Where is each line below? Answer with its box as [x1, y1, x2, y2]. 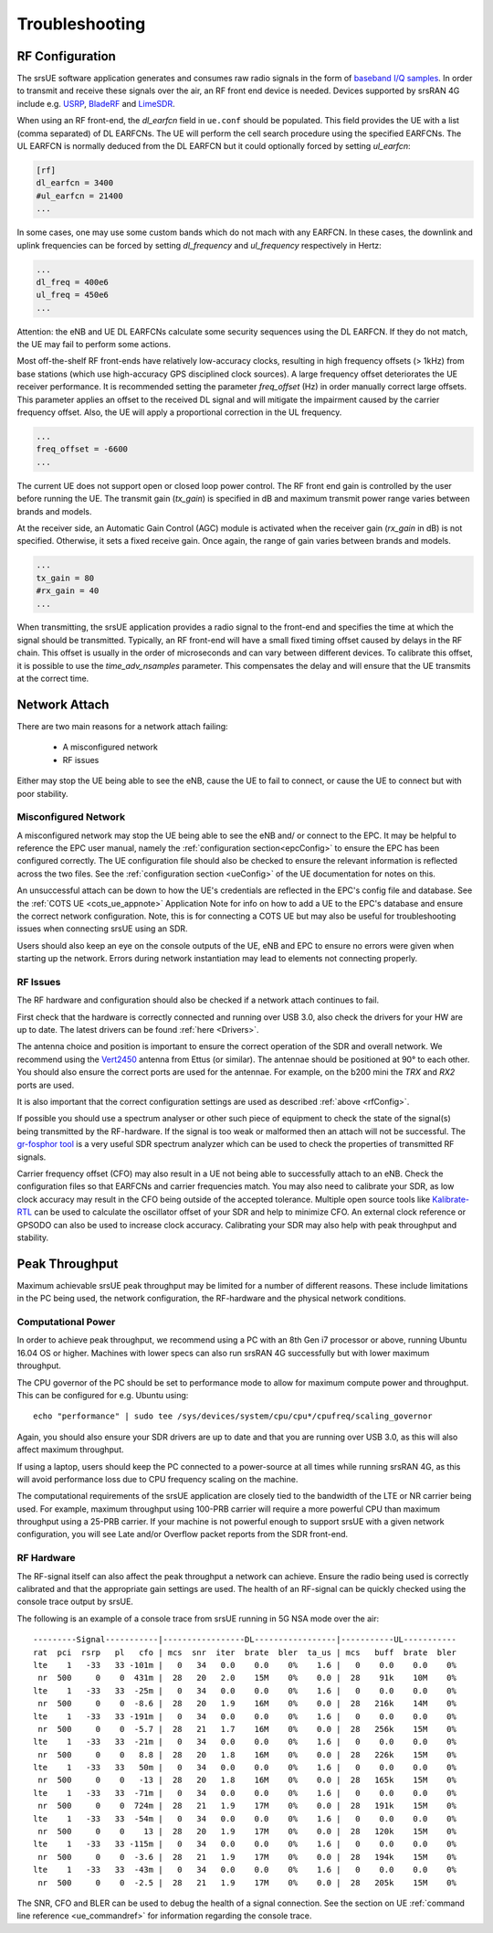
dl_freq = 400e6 [36, 277, 110, 287]
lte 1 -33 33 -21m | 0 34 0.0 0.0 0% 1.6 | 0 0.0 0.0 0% [33, 1737, 456, 1747]
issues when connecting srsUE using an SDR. [16, 923, 188, 934]
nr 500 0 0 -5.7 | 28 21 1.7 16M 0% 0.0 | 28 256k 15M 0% [37, 1724, 456, 1734]
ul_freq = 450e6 [36, 290, 110, 301]
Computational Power [16, 1316, 116, 1329]
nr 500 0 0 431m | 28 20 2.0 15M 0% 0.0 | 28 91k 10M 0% [37, 1673, 456, 1683]
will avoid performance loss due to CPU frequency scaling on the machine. [16, 1473, 299, 1484]
